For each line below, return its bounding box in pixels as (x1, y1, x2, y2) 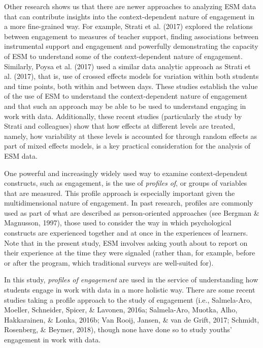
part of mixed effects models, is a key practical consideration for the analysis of (4, 140, 251, 151)
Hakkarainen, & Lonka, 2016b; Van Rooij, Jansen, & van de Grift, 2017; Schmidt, (4, 314, 259, 325)
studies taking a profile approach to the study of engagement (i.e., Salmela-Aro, (4, 294, 252, 305)
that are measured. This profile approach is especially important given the (4, 187, 235, 198)
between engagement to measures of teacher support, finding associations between (4, 31, 259, 41)
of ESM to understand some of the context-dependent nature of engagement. (4, 50, 243, 61)
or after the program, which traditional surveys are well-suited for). (4, 257, 214, 268)
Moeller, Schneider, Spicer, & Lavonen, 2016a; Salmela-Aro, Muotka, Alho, (4, 304, 238, 315)
